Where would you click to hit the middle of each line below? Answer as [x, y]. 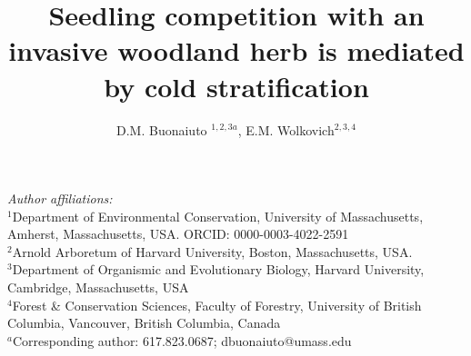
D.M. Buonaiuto [162, 129]
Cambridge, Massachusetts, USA [98, 287]
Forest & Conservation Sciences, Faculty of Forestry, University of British [217, 305]
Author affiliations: [60, 198]
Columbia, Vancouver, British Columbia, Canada [144, 323]
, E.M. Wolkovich [286, 129]
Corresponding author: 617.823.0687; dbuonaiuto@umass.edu [182, 340]
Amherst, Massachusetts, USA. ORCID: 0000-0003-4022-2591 [178, 234]
